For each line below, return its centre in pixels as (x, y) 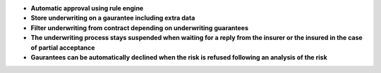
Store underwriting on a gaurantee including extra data (113, 18)
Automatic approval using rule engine (87, 8)
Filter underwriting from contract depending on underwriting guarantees (140, 27)
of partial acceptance (63, 47)
